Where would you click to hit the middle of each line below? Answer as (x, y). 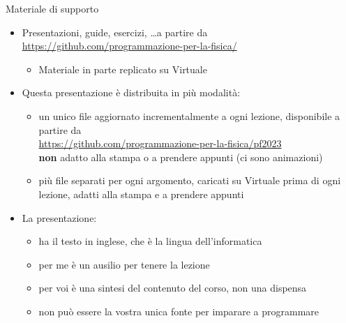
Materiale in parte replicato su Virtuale (123, 69)
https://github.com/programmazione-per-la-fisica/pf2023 (160, 143)
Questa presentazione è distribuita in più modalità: (131, 92)
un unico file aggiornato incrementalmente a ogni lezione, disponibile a (189, 115)
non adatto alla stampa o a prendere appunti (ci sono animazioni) (181, 157)
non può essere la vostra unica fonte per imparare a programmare (179, 311)
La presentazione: (59, 217)
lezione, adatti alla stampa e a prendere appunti (141, 194)
